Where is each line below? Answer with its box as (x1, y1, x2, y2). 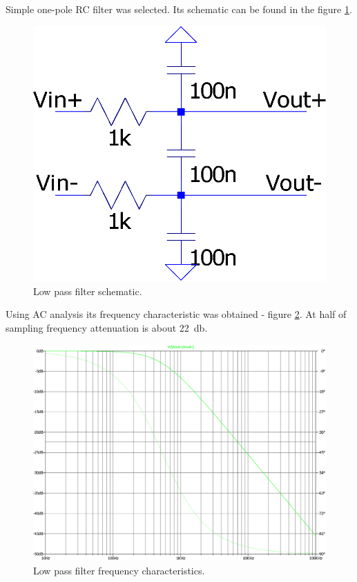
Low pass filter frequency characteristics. (33, 563, 205, 577)
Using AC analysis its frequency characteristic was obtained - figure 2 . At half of (6, 307, 347, 321)
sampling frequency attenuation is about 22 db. (6, 320, 208, 334)
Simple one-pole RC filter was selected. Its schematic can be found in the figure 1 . (6, 2, 352, 16)
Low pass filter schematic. (33, 283, 142, 298)
